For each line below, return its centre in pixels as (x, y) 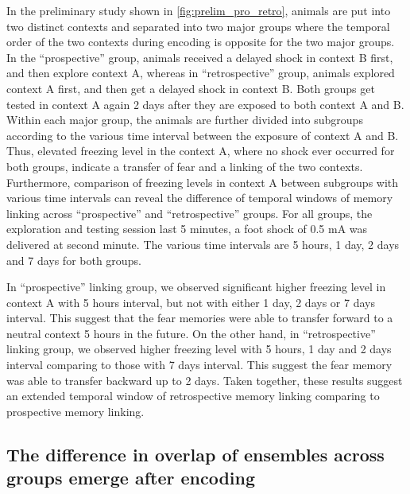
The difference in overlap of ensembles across (195, 454)
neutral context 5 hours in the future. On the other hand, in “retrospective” (191, 333)
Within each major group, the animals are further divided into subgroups (185, 120)
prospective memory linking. (75, 411)
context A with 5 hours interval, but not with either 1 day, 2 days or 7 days (191, 302)
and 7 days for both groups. (74, 260)
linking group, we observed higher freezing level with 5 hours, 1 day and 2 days (199, 349)
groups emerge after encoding (131, 478)
